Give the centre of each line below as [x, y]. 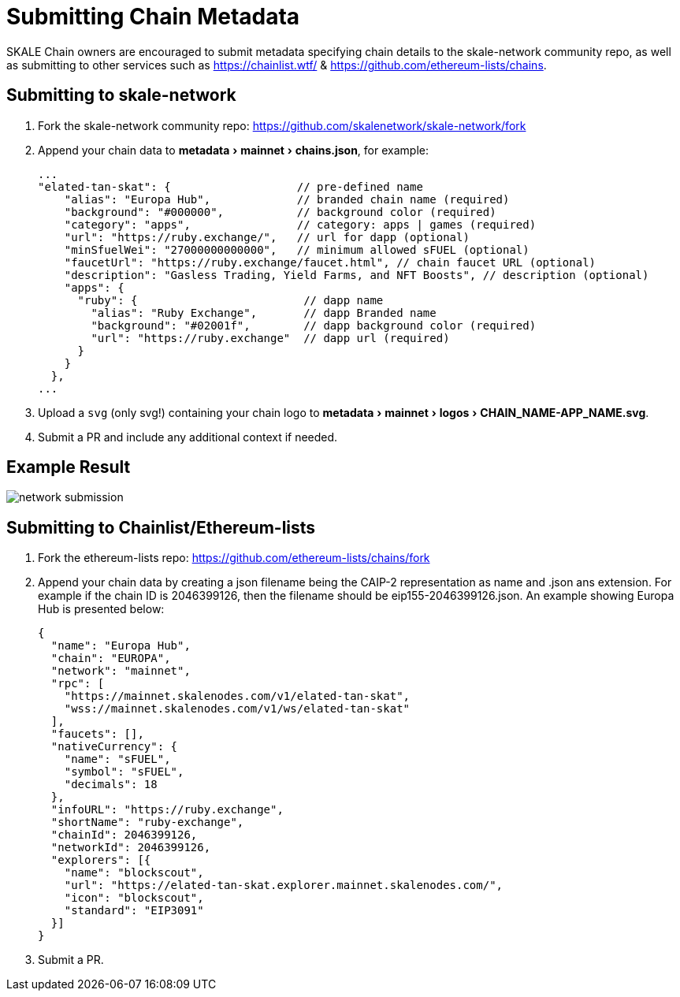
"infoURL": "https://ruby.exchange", [167, 810]
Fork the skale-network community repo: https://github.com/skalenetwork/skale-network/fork [282, 125]
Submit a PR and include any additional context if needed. [188, 437]
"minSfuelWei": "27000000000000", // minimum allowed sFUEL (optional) [297, 249]
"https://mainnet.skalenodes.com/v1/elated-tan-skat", [237, 696]
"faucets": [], [97, 734]
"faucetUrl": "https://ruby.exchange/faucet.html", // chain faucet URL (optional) [330, 262]
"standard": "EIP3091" [134, 911]
